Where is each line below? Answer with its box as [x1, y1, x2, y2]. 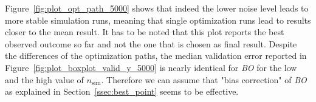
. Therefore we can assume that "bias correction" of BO [101, 73, 307, 86]
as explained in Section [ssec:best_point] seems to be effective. [5, 85, 239, 98]
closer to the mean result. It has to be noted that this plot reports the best [5, 25, 284, 38]
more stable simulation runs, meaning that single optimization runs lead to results [5, 13, 311, 26]
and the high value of [5, 73, 84, 86]
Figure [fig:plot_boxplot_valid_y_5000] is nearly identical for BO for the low [5, 61, 297, 73]
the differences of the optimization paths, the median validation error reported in [5, 49, 307, 62]
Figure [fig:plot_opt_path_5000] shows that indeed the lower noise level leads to [5, 2, 309, 14]
